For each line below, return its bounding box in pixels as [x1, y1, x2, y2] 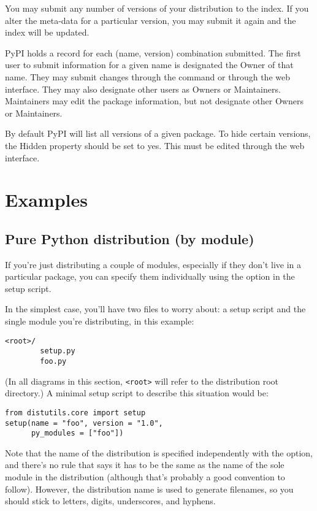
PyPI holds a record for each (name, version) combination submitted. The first [5, 46, 301, 59]
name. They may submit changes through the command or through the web [5, 70, 290, 83]
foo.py [40, 356, 67, 366]
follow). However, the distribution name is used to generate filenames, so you [5, 482, 294, 495]
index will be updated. [5, 26, 90, 39]
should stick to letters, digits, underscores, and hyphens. [5, 494, 216, 507]
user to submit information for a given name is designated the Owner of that [5, 58, 294, 71]
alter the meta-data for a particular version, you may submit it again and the [5, 13, 296, 26]
